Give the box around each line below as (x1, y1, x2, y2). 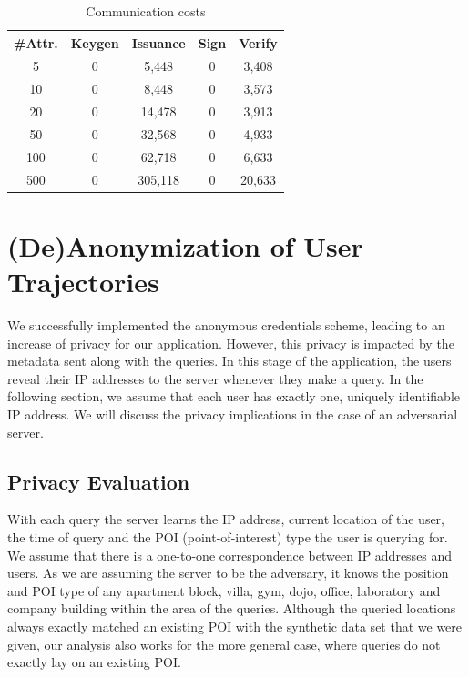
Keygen (70, 33, 119, 52)
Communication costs (86, 2, 206, 20)
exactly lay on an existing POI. (7, 652, 181, 672)
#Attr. (14, 33, 58, 52)
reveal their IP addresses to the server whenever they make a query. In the (7, 369, 423, 388)
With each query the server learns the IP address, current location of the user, (7, 510, 444, 529)
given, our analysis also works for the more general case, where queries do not (7, 634, 441, 653)
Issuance (131, 33, 186, 52)
